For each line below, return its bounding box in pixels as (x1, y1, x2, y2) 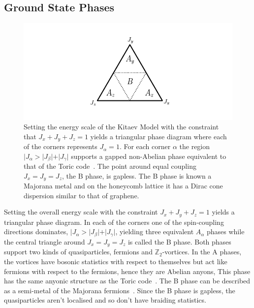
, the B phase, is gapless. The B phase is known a (62, 170, 212, 181)
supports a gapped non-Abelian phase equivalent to (71, 151, 226, 161)
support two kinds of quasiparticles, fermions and (4, 246, 153, 257)
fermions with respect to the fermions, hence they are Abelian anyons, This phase (4, 266, 251, 276)
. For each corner (119, 141, 171, 152)
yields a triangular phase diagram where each (90, 131, 227, 141)
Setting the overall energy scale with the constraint (4, 207, 158, 217)
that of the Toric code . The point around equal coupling (24, 161, 196, 171)
